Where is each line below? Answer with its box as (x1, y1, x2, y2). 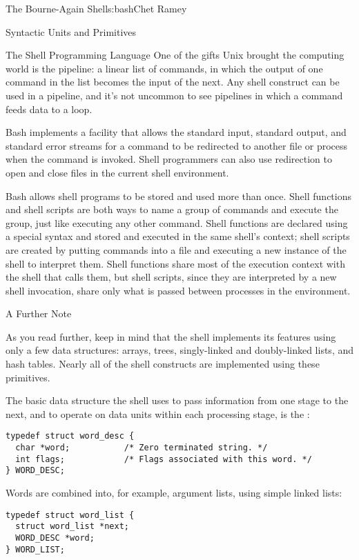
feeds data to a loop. (6, 101, 93, 116)
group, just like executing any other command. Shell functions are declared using (6, 215, 348, 230)
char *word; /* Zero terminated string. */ (15, 443, 268, 453)
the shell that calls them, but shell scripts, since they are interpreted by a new (6, 270, 337, 284)
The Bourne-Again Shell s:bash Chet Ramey (6, 1, 187, 15)
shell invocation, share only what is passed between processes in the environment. (6, 283, 351, 297)
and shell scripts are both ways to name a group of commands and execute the (6, 202, 338, 217)
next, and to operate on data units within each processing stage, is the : (6, 406, 310, 421)
